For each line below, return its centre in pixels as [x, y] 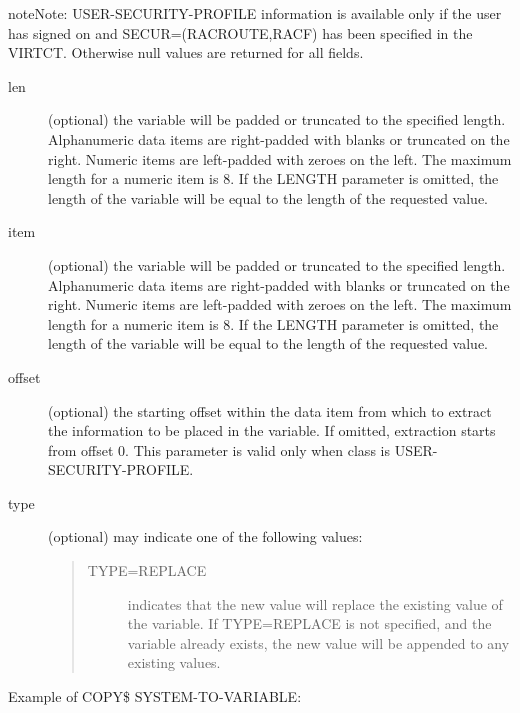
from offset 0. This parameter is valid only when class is [219, 449]
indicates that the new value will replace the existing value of [315, 603]
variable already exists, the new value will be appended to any [318, 642]
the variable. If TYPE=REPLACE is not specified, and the [309, 623]
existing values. [174, 662]
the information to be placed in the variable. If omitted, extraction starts [272, 430]
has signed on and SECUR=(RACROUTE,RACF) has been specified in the [240, 32]
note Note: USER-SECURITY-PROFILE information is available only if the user [255, 13]
